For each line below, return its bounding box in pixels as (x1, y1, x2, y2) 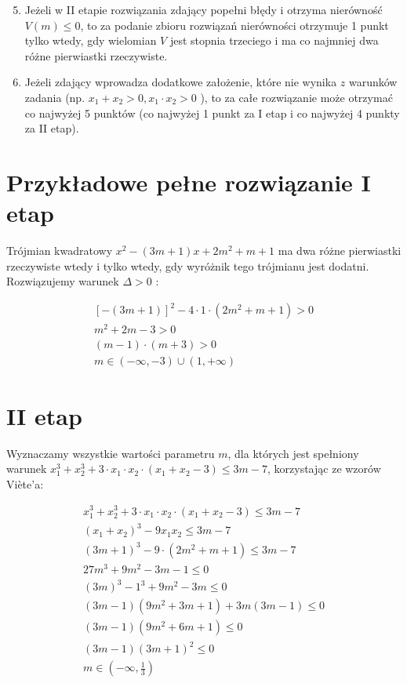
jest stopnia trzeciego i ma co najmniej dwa (169, 32, 379, 49)
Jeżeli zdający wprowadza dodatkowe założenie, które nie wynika (24, 74, 337, 90)
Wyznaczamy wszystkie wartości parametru (6, 445, 215, 461)
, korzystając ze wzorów (267, 460, 381, 477)
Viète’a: (6, 475, 44, 492)
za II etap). (24, 120, 79, 136)
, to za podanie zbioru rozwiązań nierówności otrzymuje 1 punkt (80, 16, 389, 33)
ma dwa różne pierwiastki (278, 242, 402, 259)
